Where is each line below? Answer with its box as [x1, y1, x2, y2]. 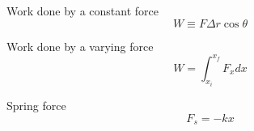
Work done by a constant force [6, 2, 159, 19]
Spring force [6, 97, 66, 114]
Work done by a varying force [6, 37, 154, 54]
